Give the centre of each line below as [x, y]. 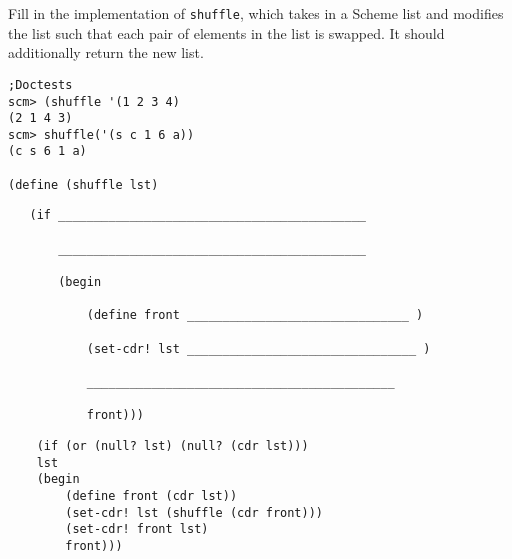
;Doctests [40, 84]
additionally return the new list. [106, 52]
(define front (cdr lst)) [151, 495]
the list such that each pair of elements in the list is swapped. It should [226, 32]
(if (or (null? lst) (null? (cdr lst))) [172, 445]
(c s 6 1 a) [47, 151]
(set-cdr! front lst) [137, 529]
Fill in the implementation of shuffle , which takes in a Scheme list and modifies [256, 13]
